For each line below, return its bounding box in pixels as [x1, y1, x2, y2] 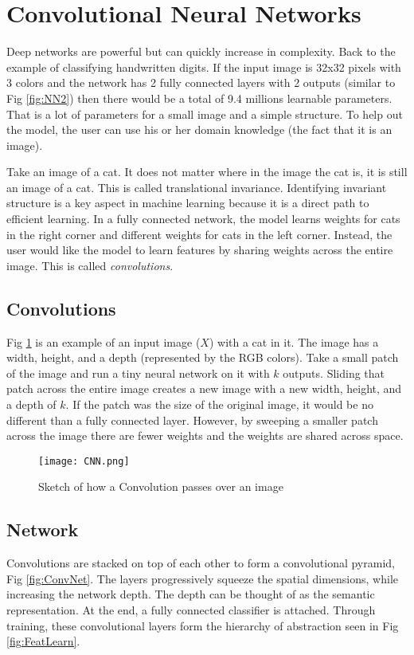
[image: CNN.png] [38, 455, 130, 467]
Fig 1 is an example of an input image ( [6, 333, 201, 350]
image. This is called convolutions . [6, 257, 174, 273]
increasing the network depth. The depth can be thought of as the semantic [6, 586, 375, 602]
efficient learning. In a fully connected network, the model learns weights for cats [6, 210, 400, 227]
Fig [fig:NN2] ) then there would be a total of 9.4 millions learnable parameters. [6, 89, 393, 106]
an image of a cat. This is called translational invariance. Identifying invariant [6, 178, 387, 195]
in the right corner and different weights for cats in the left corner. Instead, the [6, 226, 393, 242]
